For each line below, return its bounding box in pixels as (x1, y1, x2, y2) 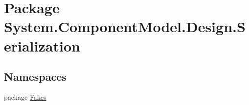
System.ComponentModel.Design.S (4, 17, 246, 36)
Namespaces (4, 69, 67, 84)
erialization (4, 35, 80, 55)
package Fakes (4, 91, 46, 102)
